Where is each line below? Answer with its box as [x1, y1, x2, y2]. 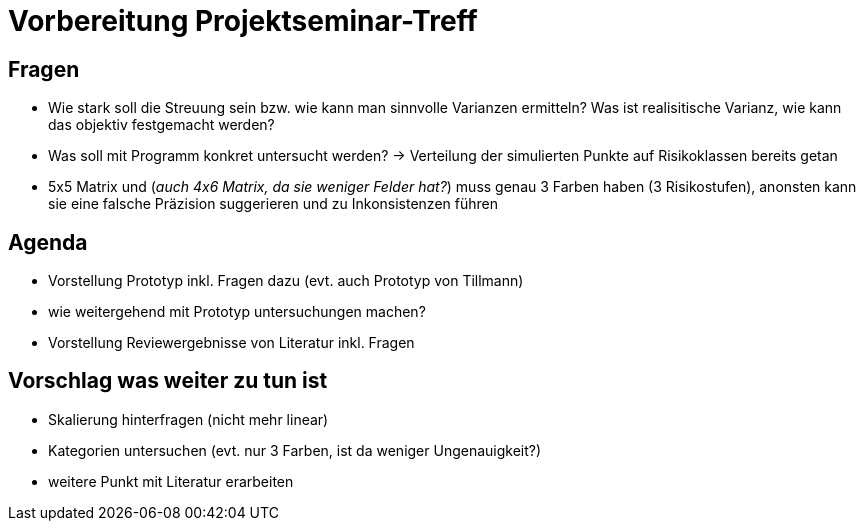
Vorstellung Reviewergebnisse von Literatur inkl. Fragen [48, 334, 415, 352]
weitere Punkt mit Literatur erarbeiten [48, 472, 294, 490]
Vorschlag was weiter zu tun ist [8, 368, 328, 394]
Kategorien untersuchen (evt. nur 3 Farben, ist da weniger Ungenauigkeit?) [48, 441, 542, 459]
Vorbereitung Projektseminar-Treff [8, 4, 478, 38]
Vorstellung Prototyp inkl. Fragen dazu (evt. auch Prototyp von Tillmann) [48, 272, 524, 290]
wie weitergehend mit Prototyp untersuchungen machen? [48, 303, 426, 321]
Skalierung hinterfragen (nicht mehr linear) [48, 410, 329, 428]
